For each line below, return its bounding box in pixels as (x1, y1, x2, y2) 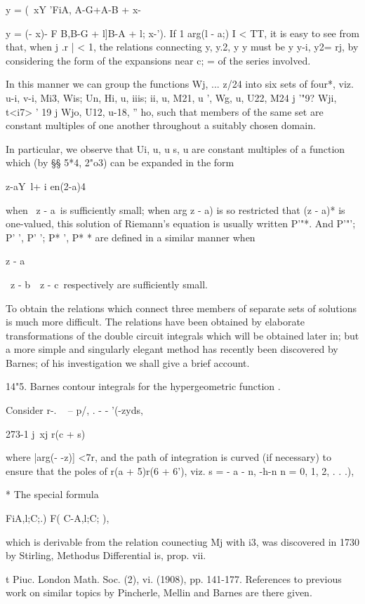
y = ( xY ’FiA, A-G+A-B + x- (6, 2, 141, 16)
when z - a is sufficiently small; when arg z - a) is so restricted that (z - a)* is (6, 202, 345, 217)
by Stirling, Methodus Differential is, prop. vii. (6, 548, 206, 563)
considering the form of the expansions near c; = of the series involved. (6, 53, 311, 67)
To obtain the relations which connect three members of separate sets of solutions (6, 300, 357, 315)
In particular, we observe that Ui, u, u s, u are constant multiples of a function (6, 141, 345, 156)
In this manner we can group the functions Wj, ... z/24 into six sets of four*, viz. (6, 76, 354, 91)
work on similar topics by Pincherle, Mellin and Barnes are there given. (6, 585, 312, 600)
